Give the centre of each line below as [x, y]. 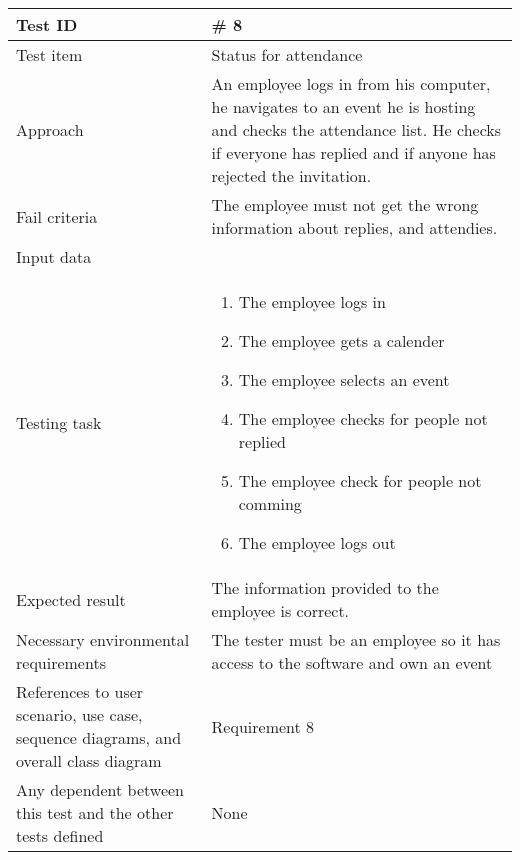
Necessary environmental [103, 639]
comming [270, 503]
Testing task [59, 422]
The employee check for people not [360, 480]
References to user [80, 691]
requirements [61, 662]
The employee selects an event [344, 379]
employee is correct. [280, 610]
